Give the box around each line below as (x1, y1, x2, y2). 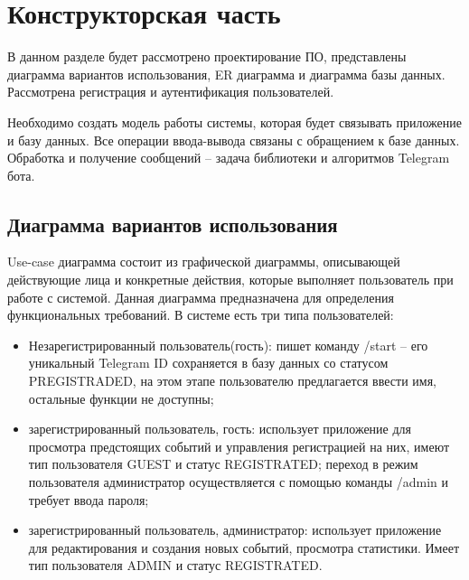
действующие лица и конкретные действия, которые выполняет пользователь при (7, 270, 454, 289)
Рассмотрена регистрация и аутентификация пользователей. (7, 82, 334, 101)
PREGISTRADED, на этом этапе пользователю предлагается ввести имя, (28, 371, 436, 390)
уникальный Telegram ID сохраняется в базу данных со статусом (28, 353, 389, 372)
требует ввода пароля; (28, 490, 149, 509)
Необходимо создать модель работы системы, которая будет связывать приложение (7, 112, 462, 131)
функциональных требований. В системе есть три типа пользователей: (7, 305, 394, 324)
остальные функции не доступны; (28, 388, 214, 407)
